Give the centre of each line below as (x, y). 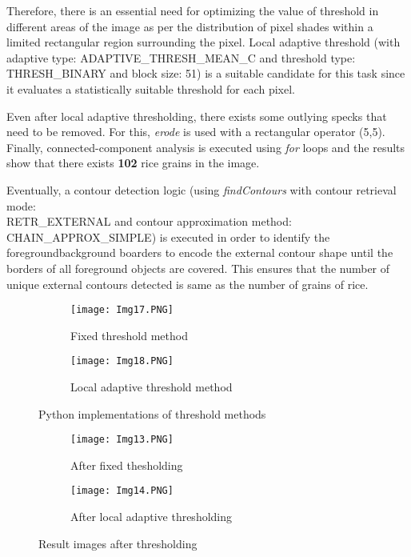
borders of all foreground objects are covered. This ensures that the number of (198, 268)
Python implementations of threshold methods (152, 413)
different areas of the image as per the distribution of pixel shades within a (190, 26)
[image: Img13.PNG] (122, 440)
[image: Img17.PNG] (122, 310)
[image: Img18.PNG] (122, 361)
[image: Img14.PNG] (122, 491)
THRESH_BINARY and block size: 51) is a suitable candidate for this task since (206, 73)
